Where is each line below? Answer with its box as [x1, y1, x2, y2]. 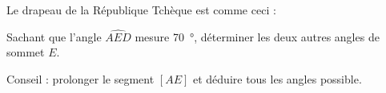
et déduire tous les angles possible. [192, 71, 362, 87]
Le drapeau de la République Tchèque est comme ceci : [6, 2, 276, 17]
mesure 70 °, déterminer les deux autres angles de [135, 28, 380, 45]
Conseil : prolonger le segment [6, 71, 155, 87]
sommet [6, 44, 45, 60]
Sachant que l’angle [6, 28, 102, 45]
